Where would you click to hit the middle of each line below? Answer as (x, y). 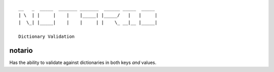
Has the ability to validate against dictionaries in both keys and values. (83, 62)
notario (21, 51)
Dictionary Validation (47, 36)
